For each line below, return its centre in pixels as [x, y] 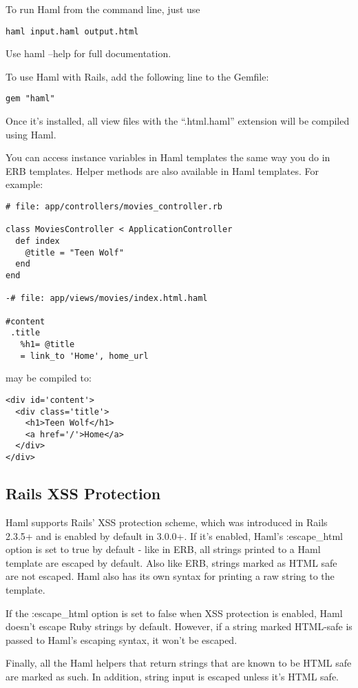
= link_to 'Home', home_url [84, 356]
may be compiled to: [49, 378]
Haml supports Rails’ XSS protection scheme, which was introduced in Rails [167, 522]
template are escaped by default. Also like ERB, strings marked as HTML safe [171, 562]
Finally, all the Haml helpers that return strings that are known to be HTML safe [179, 663]
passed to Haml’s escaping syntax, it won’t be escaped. [122, 639]
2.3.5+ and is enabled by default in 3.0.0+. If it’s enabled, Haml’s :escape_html [174, 535]
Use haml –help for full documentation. [88, 53]
